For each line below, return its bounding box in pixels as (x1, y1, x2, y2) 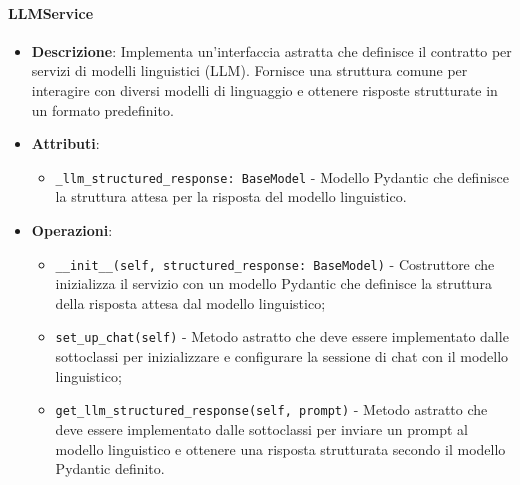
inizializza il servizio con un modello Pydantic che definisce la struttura (55, 273, 493, 294)
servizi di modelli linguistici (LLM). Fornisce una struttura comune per (31, 60, 468, 81)
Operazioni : (31, 220, 113, 241)
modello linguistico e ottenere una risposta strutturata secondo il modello (55, 438, 506, 459)
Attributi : (31, 133, 100, 154)
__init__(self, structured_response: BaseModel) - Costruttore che (55, 253, 495, 274)
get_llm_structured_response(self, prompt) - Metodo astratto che (55, 399, 488, 420)
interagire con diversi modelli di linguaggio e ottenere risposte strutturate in (31, 79, 498, 100)
